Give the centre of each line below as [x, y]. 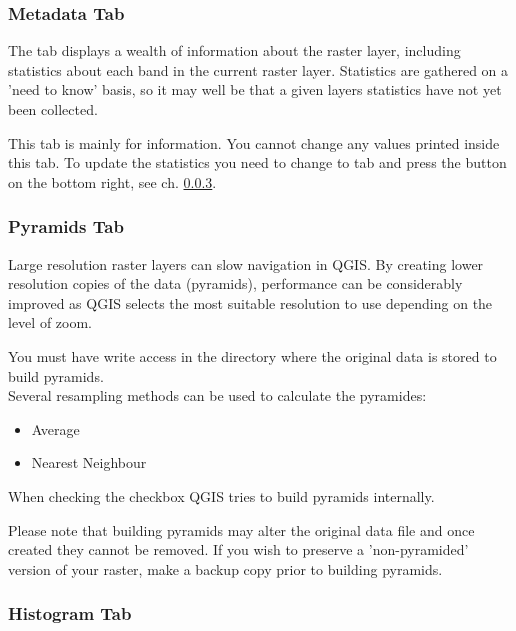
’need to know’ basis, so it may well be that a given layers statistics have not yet [255, 89]
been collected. [53, 109]
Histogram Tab [70, 613]
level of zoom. [50, 322]
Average [55, 428]
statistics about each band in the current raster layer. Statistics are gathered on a [258, 69]
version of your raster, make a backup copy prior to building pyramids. [225, 568]
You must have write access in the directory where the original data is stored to [252, 355]
